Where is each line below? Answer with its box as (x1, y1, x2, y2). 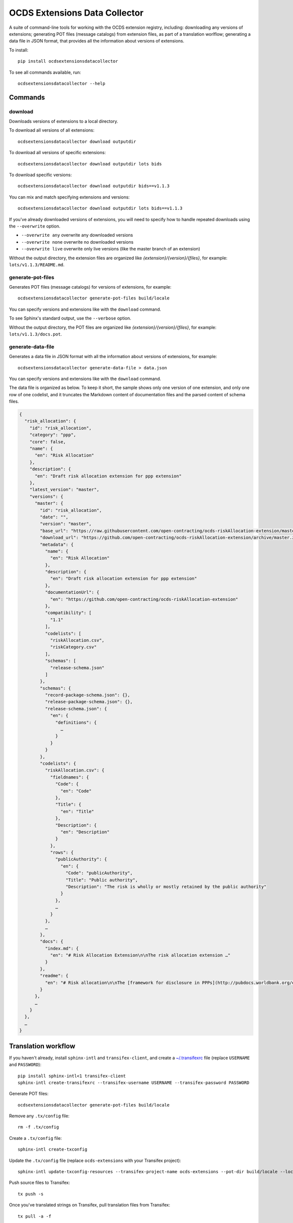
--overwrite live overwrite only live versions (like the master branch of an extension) (21, 246, 200, 252)
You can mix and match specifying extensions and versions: (9, 194, 130, 200)
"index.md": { (44, 946, 79, 951)
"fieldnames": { (50, 774, 89, 780)
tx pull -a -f (18, 1213, 51, 1219)
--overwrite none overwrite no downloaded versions (21, 239, 134, 245)
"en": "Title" (60, 809, 95, 814)
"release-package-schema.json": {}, (44, 699, 133, 704)
